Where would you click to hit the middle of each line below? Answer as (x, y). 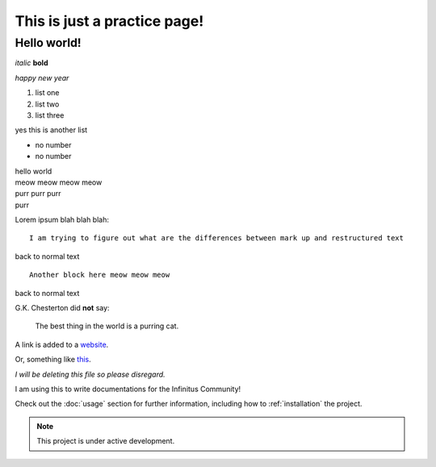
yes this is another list (51, 130)
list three (50, 115)
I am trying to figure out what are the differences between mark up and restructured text (216, 238)
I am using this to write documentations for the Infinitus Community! (128, 389)
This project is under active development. (106, 441)
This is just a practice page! (109, 21)
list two (47, 104)
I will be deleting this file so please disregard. (90, 374)
